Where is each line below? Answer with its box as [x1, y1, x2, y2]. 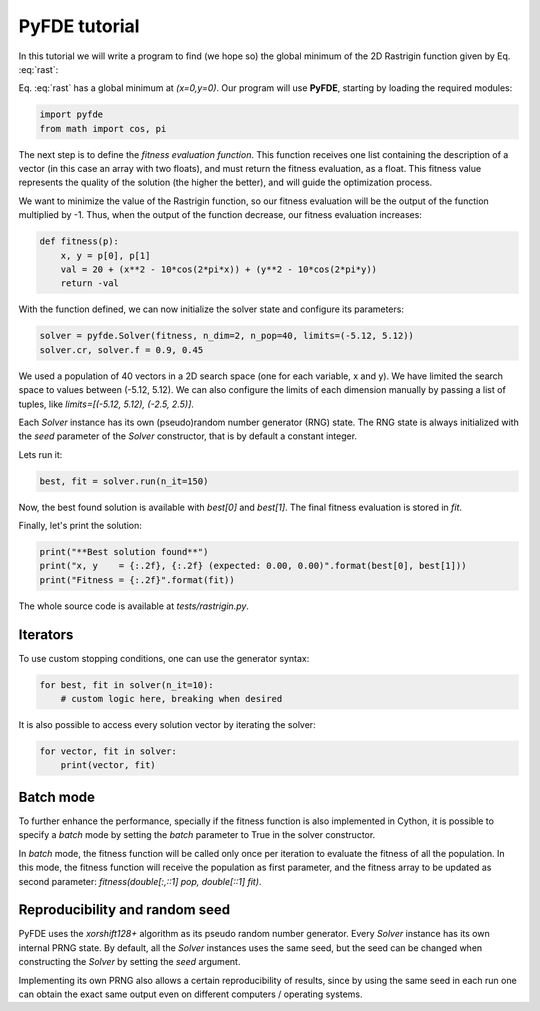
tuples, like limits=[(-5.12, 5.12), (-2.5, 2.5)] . [18, 398, 195, 410]
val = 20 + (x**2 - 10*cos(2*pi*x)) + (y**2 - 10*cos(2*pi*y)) [60, 264, 378, 275]
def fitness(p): [39, 236, 120, 247]
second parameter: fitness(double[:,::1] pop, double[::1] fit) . [18, 875, 262, 887]
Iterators [18, 626, 74, 643]
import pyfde [39, 109, 104, 120]
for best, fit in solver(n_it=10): [39, 679, 214, 690]
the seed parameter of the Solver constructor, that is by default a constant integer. [18, 430, 358, 442]
